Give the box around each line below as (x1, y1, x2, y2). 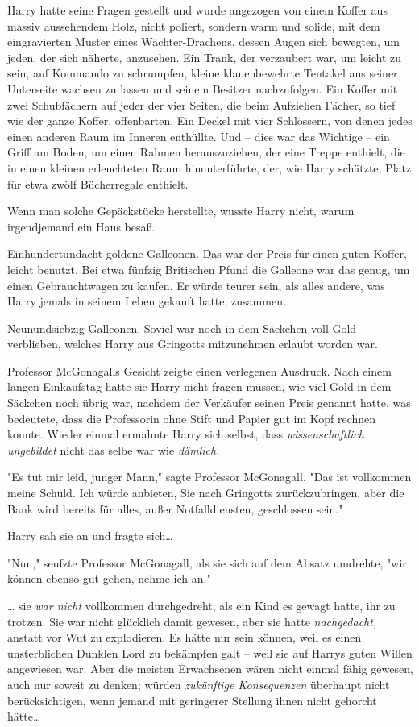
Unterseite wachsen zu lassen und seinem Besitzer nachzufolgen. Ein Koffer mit (7, 80, 398, 97)
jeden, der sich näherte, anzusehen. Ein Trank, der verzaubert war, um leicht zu (7, 48, 402, 65)
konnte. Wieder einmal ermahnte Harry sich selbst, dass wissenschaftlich (7, 426, 364, 442)
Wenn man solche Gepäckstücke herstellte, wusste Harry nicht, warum (7, 202, 355, 219)
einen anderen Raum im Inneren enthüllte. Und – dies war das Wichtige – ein (7, 127, 390, 144)
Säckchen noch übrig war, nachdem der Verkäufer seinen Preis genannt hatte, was (7, 394, 411, 411)
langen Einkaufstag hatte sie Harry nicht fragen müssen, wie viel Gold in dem (7, 378, 392, 395)
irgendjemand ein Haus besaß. (7, 218, 156, 235)
